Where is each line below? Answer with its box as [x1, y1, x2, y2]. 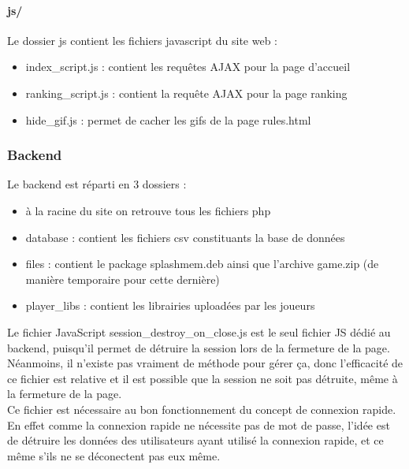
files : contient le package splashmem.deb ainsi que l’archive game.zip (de [25, 255, 379, 272]
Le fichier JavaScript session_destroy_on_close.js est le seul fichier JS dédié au [7, 323, 391, 340]
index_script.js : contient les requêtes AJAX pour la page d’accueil [25, 58, 351, 75]
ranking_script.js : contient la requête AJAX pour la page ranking [25, 84, 348, 101]
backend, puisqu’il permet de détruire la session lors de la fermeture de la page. [7, 339, 390, 355]
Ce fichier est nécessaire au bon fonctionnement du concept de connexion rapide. [7, 400, 396, 417]
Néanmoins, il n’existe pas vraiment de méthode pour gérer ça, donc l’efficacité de [7, 355, 403, 371]
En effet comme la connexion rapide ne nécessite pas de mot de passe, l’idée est [7, 416, 390, 433]
